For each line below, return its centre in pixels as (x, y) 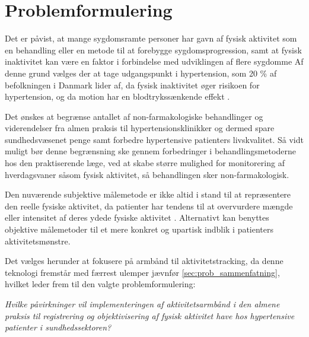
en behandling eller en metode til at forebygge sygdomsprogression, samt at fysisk (153, 50)
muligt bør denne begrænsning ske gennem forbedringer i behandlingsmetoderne (150, 151)
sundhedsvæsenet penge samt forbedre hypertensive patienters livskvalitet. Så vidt (154, 139)
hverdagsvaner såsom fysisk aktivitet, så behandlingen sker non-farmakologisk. (147, 174)
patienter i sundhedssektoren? (58, 327)
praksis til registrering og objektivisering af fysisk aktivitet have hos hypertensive (150, 315)
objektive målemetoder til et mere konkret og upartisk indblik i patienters (139, 229)
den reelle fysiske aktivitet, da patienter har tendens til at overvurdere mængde (149, 206)
